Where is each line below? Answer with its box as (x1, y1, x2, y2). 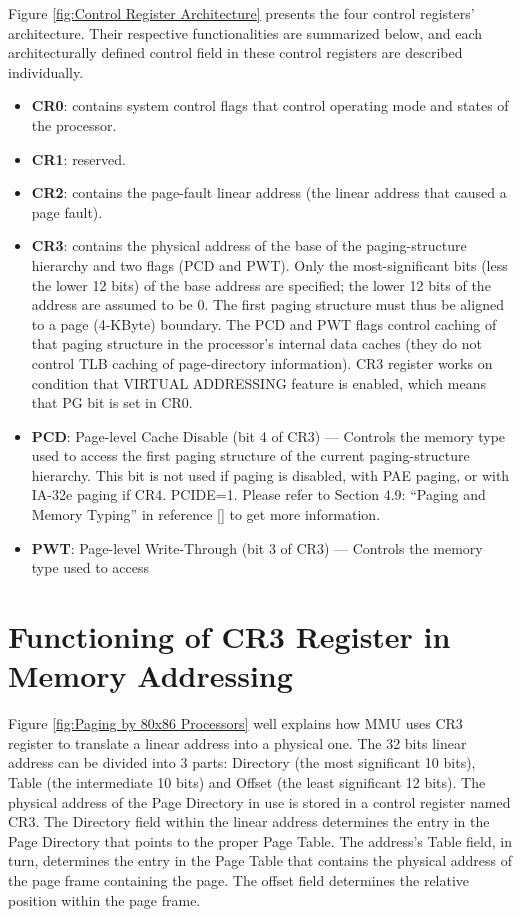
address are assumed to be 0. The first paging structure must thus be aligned (31, 294, 504, 315)
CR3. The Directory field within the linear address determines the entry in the (8, 811, 490, 832)
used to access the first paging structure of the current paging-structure (31, 445, 470, 466)
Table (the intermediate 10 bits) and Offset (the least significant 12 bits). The (8, 771, 486, 792)
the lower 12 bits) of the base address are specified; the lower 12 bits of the (31, 274, 491, 295)
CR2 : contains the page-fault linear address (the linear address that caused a (31, 182, 507, 203)
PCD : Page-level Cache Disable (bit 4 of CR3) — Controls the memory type (31, 425, 506, 446)
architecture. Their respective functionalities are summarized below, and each (8, 22, 483, 43)
